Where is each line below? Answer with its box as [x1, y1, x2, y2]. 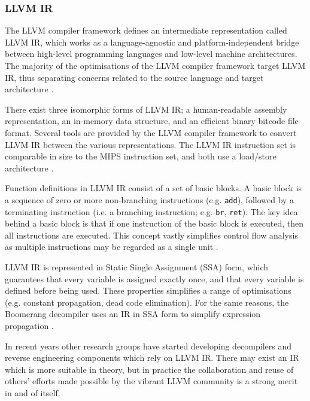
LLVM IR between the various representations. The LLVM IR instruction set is [5, 138, 296, 150]
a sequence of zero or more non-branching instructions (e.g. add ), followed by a [5, 193, 294, 206]
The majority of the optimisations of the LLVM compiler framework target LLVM [5, 59, 306, 71]
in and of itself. [5, 386, 60, 399]
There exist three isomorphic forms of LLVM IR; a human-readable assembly [5, 102, 287, 115]
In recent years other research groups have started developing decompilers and [5, 339, 292, 352]
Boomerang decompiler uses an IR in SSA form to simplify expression [5, 307, 261, 320]
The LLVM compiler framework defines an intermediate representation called [5, 24, 287, 37]
